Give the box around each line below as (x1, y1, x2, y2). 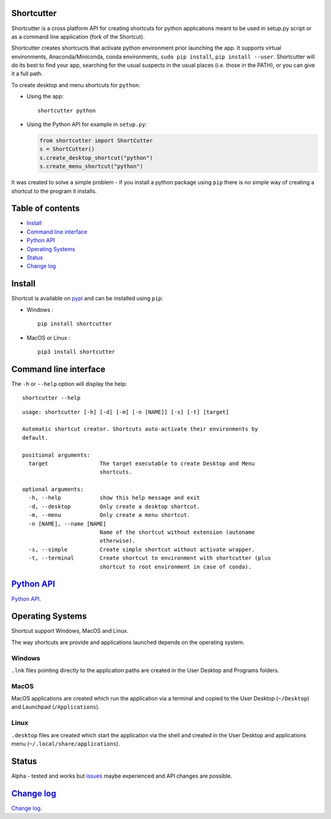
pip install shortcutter (37, 320, 112, 327)
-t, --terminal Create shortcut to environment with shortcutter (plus (28, 555, 272, 562)
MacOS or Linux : (26, 334, 70, 341)
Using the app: (26, 93, 64, 100)
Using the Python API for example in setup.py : (26, 120, 147, 128)
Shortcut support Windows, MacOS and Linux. (11, 627, 129, 635)
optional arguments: (22, 486, 84, 493)
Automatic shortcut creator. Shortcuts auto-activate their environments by (22, 426, 259, 433)
